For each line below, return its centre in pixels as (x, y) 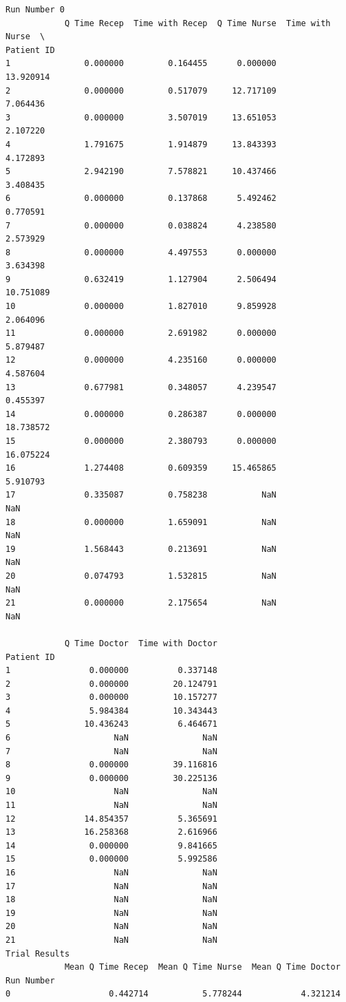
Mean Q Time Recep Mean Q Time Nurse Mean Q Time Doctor (202, 967)
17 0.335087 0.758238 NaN (141, 495)
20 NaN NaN (111, 927)
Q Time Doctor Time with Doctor (141, 643)
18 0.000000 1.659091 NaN (141, 522)
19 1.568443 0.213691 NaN (141, 549)
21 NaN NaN (111, 940)
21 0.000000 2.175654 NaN (141, 603)
